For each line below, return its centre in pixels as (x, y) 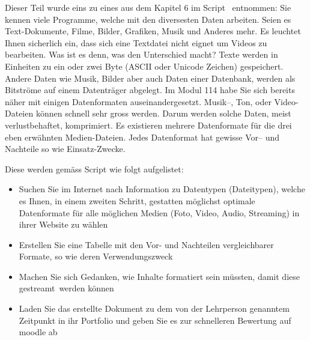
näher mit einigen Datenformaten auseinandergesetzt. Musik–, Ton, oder (138, 101)
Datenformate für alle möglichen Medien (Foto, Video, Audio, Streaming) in (159, 212)
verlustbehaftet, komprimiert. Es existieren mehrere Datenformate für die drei (148, 125)
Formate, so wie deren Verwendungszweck (96, 256)
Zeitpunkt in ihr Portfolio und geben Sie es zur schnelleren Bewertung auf (155, 320)
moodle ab (38, 332)
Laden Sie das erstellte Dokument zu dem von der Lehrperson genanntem (154, 308)
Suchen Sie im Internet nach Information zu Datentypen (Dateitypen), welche (162, 189)
